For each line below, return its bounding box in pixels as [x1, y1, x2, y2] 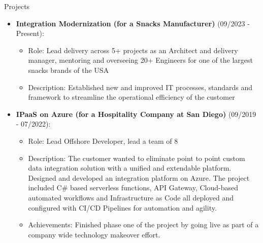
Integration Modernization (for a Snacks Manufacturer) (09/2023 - [16, 18, 250, 28]
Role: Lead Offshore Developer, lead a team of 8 [28, 135, 178, 146]
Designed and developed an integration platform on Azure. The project [28, 172, 250, 183]
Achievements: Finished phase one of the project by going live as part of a [28, 219, 259, 230]
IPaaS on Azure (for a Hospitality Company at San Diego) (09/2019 [16, 108, 256, 119]
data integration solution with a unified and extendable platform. [28, 163, 232, 173]
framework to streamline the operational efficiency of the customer [28, 92, 235, 102]
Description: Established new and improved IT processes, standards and [28, 82, 252, 92]
